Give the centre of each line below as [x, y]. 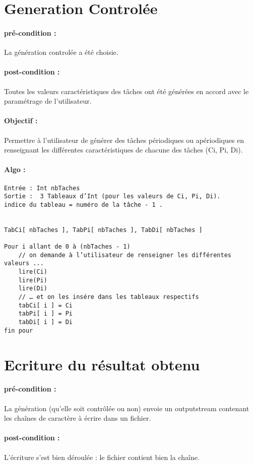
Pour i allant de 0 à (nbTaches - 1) [67, 247]
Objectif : [21, 121]
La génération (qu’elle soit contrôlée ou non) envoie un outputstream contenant [127, 408]
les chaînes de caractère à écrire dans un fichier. [78, 418]
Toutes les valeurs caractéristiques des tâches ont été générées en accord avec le [126, 91]
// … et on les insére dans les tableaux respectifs [109, 297]
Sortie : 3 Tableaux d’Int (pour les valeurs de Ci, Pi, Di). [112, 197]
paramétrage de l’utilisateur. [48, 101]
